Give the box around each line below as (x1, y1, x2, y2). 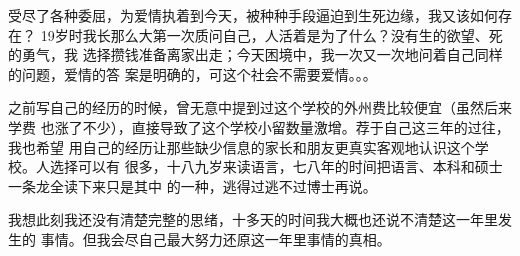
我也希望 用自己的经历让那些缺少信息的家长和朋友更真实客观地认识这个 (8, 136, 475, 157)
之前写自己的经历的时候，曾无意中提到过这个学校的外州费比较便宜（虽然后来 (8, 97, 512, 118)
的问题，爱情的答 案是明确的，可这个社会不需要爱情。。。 (8, 63, 377, 84)
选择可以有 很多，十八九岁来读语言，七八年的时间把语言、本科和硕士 (49, 156, 503, 177)
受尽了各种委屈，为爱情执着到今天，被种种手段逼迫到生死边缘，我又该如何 (8, 5, 498, 25)
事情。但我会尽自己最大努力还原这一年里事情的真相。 (40, 228, 391, 249)
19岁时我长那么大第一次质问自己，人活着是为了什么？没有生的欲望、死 (40, 24, 503, 45)
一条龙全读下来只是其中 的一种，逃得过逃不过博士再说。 (8, 175, 377, 196)
